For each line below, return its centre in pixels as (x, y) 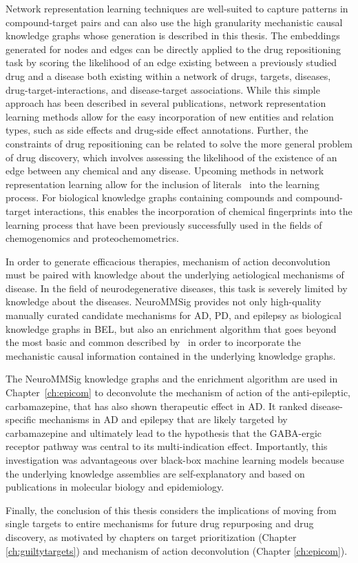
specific (21, 419)
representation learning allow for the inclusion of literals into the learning (162, 184)
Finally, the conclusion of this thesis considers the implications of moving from (171, 510)
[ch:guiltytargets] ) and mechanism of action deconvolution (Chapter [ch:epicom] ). (177, 550)
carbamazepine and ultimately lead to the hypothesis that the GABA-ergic (164, 432)
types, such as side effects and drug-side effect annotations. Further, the (157, 130)
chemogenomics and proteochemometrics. (92, 238)
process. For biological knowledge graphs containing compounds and (149, 197)
